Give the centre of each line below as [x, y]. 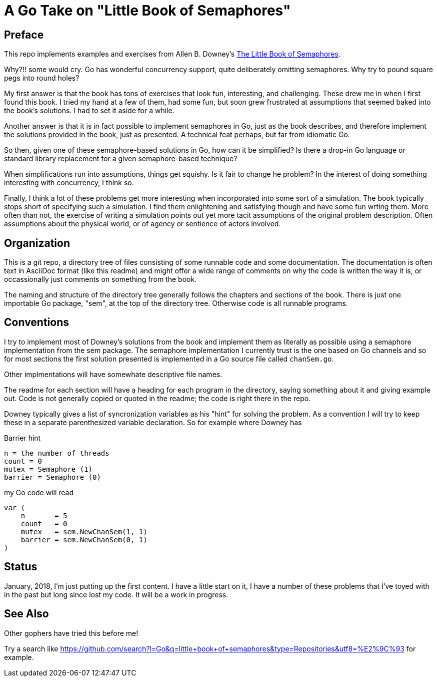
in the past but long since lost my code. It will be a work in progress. [116, 594]
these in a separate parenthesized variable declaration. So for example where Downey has [153, 422]
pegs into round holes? [42, 78]
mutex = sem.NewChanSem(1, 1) [84, 532]
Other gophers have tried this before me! [71, 633]
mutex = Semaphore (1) [48, 469]
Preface [24, 35]
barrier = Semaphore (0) [52, 477]
